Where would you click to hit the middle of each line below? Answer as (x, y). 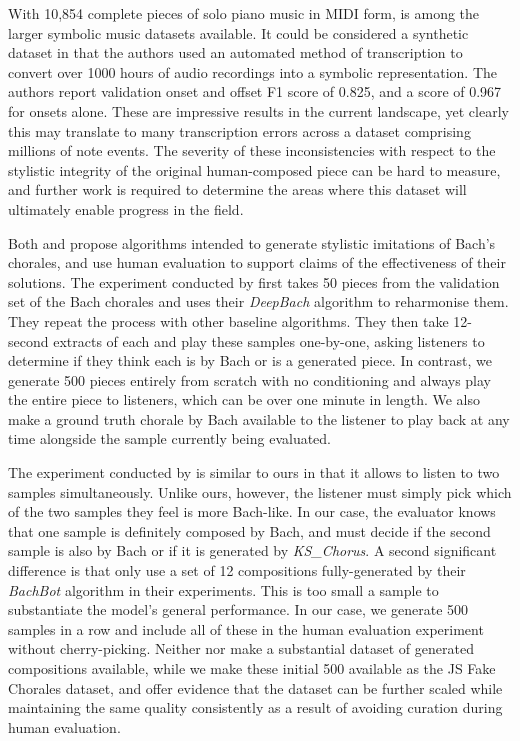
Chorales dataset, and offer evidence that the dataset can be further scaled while (255, 687)
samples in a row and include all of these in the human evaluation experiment (246, 628)
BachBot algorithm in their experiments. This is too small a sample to (223, 589)
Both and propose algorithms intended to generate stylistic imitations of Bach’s (252, 242)
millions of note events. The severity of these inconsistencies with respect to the (252, 150)
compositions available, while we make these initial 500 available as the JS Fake (252, 668)
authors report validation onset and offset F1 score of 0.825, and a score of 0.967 (255, 91)
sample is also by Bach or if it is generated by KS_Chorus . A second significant (252, 550)
